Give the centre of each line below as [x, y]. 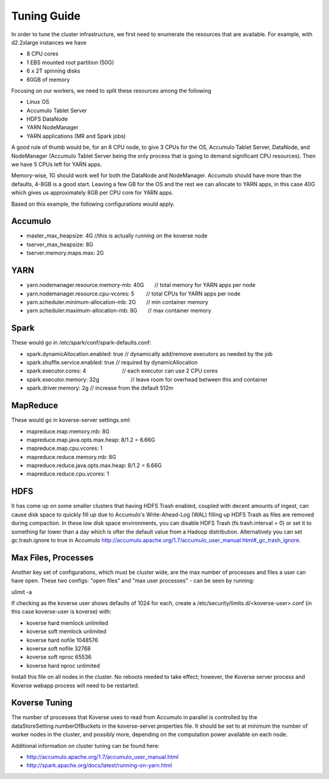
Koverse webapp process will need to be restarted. [75, 685]
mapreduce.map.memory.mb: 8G [68, 431]
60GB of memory [48, 79]
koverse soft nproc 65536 [59, 657]
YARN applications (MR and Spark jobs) [76, 136]
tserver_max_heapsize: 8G [60, 244]
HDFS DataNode [47, 119]
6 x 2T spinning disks [53, 71]
